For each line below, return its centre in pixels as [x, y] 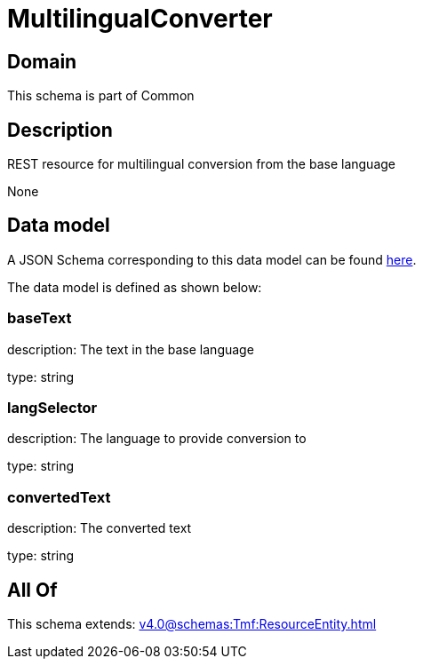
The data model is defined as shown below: [135, 287]
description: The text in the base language [131, 349]
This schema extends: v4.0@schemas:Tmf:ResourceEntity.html [192, 623]
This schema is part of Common [101, 96]
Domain [42, 61]
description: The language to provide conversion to [157, 439]
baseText [40, 318]
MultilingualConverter [140, 19]
